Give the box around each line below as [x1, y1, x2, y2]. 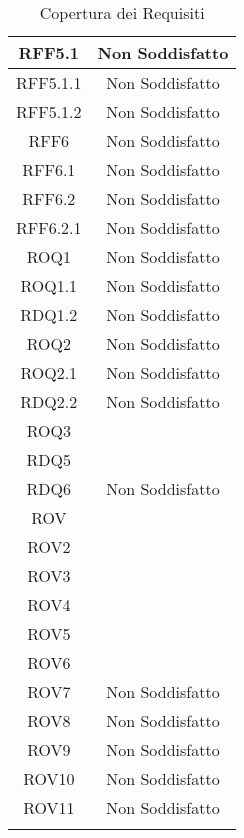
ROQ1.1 [20, 274, 78, 297]
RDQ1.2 [20, 303, 78, 326]
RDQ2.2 [20, 390, 78, 413]
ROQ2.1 [20, 361, 78, 384]
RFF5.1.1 [16, 71, 82, 94]
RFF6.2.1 [16, 216, 82, 239]
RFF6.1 [22, 158, 76, 181]
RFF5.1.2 [16, 100, 82, 123]
